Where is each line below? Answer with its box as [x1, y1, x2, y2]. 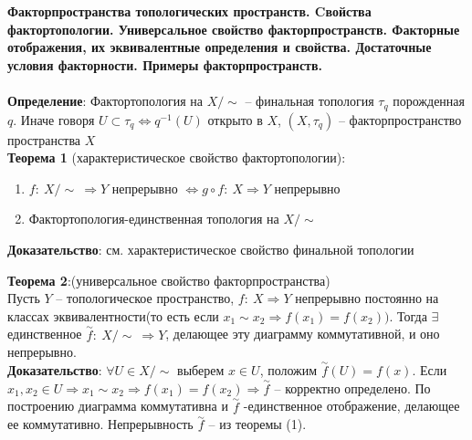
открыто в [207, 110, 263, 129]
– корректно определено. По [274, 378, 431, 397]
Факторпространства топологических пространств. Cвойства [7, 2, 372, 21]
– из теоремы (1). [208, 414, 307, 434]
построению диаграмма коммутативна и [7, 396, 228, 415]
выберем [177, 360, 225, 379]
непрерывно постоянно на [295, 288, 439, 308]
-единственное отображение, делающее [243, 396, 460, 415]
